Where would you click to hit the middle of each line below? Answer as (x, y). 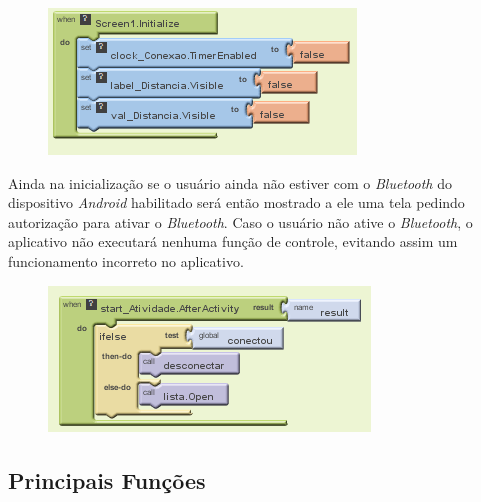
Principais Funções (107, 479)
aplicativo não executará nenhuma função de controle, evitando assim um (233, 241)
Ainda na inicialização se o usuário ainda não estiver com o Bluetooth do (230, 182)
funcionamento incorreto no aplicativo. (126, 260)
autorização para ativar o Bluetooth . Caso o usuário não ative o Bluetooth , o (240, 221)
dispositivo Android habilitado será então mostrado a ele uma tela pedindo (236, 202)
